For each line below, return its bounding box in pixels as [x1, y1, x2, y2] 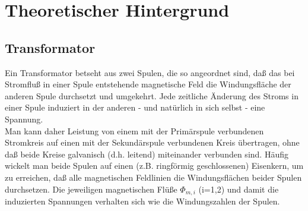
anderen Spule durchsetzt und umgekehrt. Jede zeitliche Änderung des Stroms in [5, 89, 299, 102]
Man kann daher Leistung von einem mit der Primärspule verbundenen [5, 124, 264, 137]
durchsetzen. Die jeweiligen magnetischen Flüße [5, 182, 177, 195]
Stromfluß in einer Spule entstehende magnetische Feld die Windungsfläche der [5, 78, 291, 90]
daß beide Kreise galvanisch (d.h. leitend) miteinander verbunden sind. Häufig [5, 147, 288, 160]
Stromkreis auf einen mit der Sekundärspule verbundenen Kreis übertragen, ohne [5, 136, 300, 149]
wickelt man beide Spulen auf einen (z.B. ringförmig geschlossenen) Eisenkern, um [5, 159, 304, 172]
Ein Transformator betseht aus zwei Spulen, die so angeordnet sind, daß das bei [5, 66, 295, 78]
